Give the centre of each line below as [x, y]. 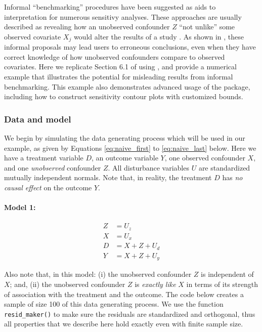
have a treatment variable [44, 158]
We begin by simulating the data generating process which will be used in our [125, 138]
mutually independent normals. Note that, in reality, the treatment [108, 177]
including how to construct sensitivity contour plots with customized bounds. [124, 96]
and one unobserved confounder [53, 167]
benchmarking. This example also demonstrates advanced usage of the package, [127, 86]
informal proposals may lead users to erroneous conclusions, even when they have [130, 47]
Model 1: [20, 207]
